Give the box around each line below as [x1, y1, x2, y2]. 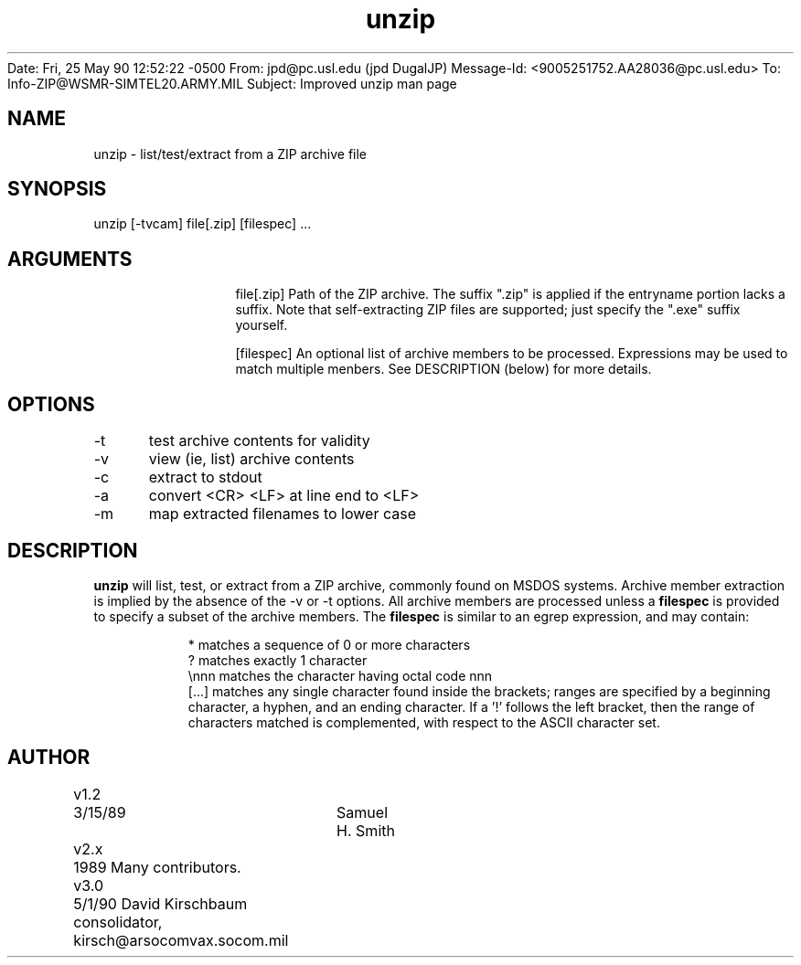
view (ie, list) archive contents [148, 450, 355, 469]
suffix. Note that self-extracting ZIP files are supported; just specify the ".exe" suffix [235, 302, 741, 318]
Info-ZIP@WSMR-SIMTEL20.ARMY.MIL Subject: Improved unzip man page [7, 75, 457, 91]
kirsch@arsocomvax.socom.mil [73, 930, 289, 949]
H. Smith [336, 821, 395, 840]
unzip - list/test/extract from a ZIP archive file [93, 145, 368, 162]
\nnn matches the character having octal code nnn [187, 667, 493, 684]
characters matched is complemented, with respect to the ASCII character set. [187, 714, 660, 730]
